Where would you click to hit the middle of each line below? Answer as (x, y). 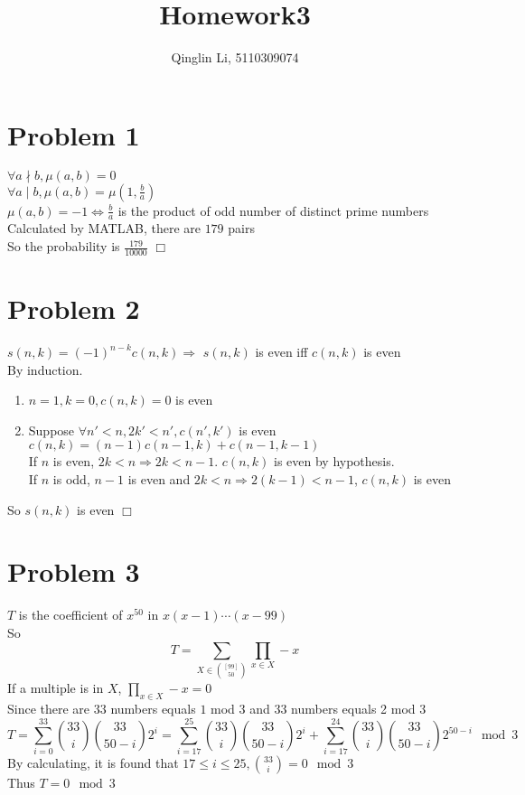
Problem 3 (74, 571)
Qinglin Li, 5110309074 (235, 57)
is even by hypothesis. (334, 461)
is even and (159, 479)
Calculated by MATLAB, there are (104, 228)
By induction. (45, 369)
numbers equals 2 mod (353, 708)
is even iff (281, 352)
